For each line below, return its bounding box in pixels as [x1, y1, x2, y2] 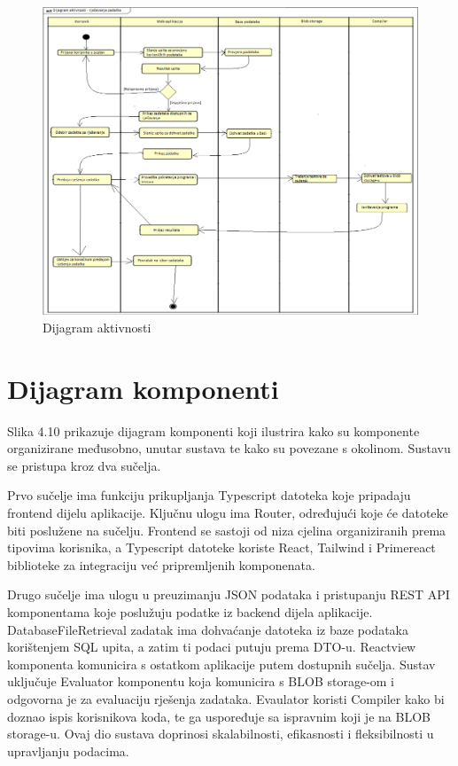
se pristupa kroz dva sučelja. [7, 456, 161, 474]
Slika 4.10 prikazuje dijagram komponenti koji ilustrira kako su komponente [7, 421, 420, 440]
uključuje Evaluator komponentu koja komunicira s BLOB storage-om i [7, 672, 395, 691]
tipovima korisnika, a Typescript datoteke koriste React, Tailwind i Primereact [7, 538, 436, 557]
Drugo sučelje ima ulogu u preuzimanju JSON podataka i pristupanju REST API [7, 585, 450, 604]
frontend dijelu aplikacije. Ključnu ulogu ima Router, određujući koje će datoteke [7, 504, 448, 522]
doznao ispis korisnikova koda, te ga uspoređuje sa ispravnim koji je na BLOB [7, 707, 431, 725]
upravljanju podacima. [7, 741, 129, 760]
